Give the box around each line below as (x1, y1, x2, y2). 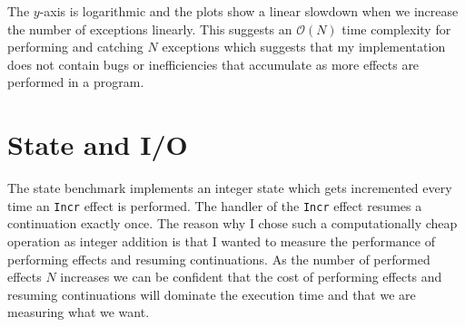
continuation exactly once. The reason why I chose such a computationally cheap (7, 214, 458, 233)
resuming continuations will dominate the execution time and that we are (7, 284, 416, 303)
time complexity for (341, 19, 451, 38)
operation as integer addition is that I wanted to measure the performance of (7, 231, 435, 250)
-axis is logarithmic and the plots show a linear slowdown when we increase (39, 2, 459, 20)
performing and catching (7, 37, 143, 56)
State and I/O (7, 126, 188, 163)
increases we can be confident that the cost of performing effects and (60, 267, 442, 286)
